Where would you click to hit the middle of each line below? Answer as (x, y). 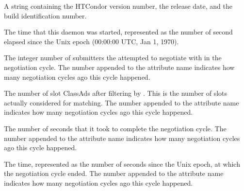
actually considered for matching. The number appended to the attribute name (122, 102)
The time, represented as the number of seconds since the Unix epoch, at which (122, 164)
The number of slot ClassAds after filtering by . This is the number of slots (116, 93)
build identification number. (45, 15)
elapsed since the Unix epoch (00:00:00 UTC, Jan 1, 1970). (91, 41)
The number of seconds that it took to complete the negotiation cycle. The (115, 128)
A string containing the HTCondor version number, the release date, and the (118, 6)
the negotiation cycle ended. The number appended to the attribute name (114, 173)
